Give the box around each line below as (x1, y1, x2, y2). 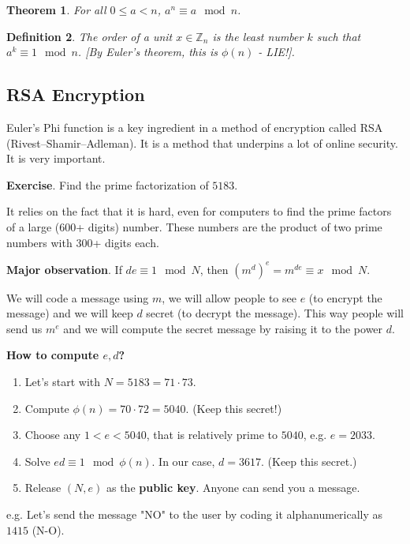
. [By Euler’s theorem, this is (77, 43, 218, 60)
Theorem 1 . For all (6, 2, 106, 17)
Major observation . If (6, 261, 122, 277)
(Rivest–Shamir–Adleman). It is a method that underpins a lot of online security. (6, 134, 398, 151)
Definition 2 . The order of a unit (6, 28, 173, 44)
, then (199, 261, 229, 277)
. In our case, (151, 452, 215, 469)
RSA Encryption (6, 82, 145, 107)
